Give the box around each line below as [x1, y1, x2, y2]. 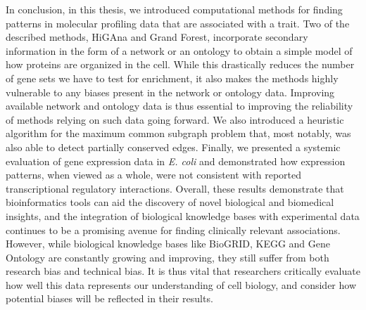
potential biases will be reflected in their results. [6, 291, 213, 306]
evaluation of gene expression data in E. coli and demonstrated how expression [6, 153, 346, 168]
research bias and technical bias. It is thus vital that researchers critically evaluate [6, 264, 360, 278]
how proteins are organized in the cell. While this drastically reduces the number [6, 57, 355, 72]
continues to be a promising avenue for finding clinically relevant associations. [6, 222, 341, 237]
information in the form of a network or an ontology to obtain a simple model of [6, 43, 353, 58]
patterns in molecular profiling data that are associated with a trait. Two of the [6, 15, 350, 30]
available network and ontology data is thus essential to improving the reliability [6, 98, 353, 113]
